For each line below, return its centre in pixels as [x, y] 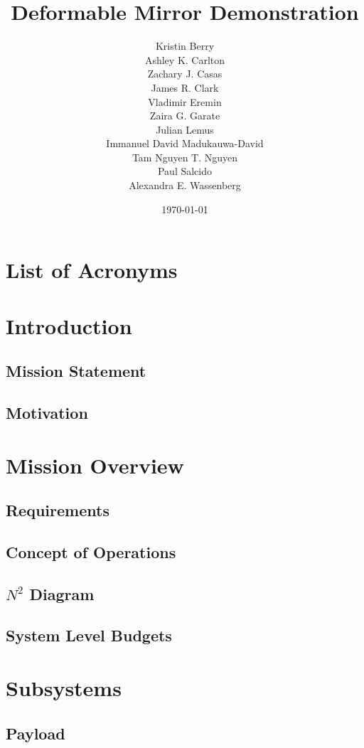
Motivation [47, 412]
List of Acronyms [92, 270]
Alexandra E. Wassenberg [185, 185]
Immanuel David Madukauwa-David [185, 143]
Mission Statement [76, 371]
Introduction [69, 325]
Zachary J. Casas [185, 74]
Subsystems [64, 688]
